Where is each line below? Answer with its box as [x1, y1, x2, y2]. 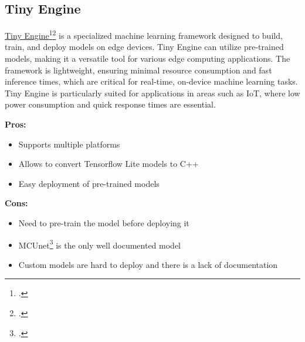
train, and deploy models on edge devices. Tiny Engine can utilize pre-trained [5, 41, 284, 53]
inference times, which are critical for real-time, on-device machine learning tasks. [5, 75, 298, 88]
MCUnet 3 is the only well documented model [18, 237, 181, 251]
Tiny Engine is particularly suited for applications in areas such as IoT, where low [5, 86, 300, 99]
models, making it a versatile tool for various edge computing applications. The [5, 52, 290, 65]
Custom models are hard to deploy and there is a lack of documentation [18, 258, 278, 270]
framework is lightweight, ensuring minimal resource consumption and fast [5, 63, 272, 76]
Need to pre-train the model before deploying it [18, 216, 189, 229]
